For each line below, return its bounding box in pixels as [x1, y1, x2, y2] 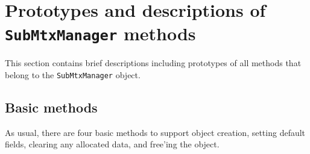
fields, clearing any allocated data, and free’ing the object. [5, 138, 220, 150]
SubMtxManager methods [5, 21, 196, 46]
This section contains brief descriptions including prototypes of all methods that [5, 57, 302, 69]
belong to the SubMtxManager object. [5, 69, 141, 81]
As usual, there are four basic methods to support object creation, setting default [5, 126, 306, 138]
